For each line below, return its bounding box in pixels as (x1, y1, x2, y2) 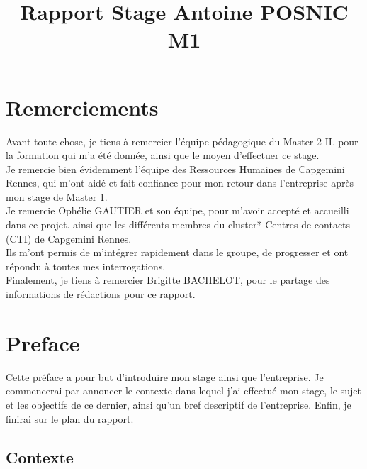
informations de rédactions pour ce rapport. (6, 287, 196, 302)
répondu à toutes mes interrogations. (6, 258, 166, 273)
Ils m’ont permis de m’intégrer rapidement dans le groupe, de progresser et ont (6, 245, 349, 260)
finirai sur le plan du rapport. (6, 411, 134, 426)
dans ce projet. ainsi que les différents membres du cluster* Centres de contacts (6, 217, 351, 232)
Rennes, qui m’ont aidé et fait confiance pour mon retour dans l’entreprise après (6, 175, 354, 190)
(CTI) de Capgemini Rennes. (6, 231, 132, 245)
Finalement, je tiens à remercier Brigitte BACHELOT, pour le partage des (6, 272, 330, 287)
